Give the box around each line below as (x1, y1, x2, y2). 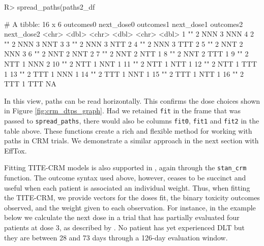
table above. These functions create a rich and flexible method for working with (4, 125, 252, 136)
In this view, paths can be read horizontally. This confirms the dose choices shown (4, 95, 260, 106)
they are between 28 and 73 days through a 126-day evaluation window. (4, 232, 228, 242)
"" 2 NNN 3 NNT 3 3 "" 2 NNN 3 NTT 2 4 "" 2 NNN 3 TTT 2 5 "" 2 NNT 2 (4, 38, 243, 49)
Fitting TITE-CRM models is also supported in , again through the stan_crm (4, 162, 247, 173)
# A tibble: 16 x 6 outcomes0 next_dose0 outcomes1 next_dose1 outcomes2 (4, 18, 243, 29)
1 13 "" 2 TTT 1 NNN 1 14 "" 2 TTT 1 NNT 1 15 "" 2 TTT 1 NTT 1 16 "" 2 (4, 68, 244, 79)
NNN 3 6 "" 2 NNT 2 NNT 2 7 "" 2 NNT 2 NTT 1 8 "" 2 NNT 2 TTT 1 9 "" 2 (4, 48, 249, 59)
